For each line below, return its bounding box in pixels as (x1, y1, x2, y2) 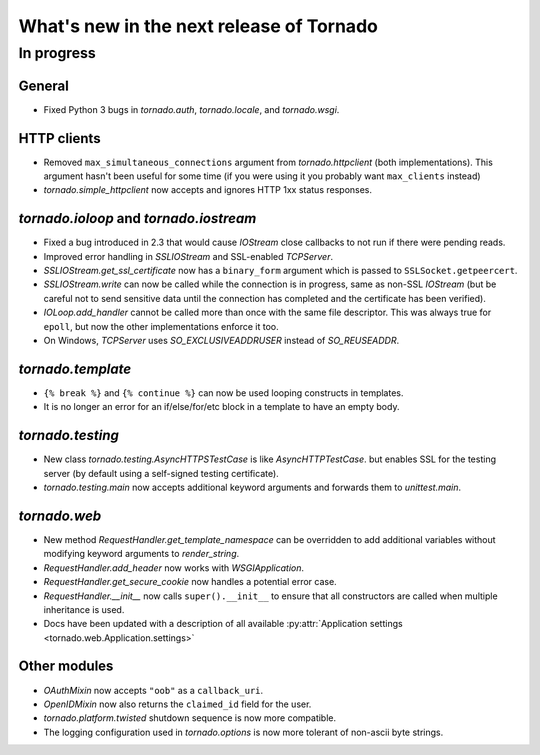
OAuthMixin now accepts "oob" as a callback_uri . (43, 684, 264, 696)
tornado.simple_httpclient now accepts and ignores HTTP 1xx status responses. (43, 184, 373, 196)
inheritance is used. (43, 603, 125, 615)
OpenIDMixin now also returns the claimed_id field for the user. (43, 698, 312, 710)
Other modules (18, 658, 114, 675)
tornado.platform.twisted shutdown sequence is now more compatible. (43, 712, 337, 724)
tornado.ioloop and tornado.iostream (18, 210, 257, 227)
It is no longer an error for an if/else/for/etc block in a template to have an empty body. (43, 401, 400, 413)
